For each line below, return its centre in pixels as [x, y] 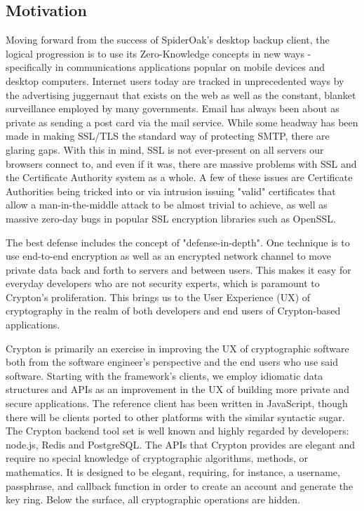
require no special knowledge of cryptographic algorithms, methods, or [157, 458]
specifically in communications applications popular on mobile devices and [165, 67]
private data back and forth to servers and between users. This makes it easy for [178, 269]
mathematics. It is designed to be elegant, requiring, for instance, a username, [173, 472]
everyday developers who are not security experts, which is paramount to [163, 283]
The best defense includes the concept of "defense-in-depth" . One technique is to [178, 242]
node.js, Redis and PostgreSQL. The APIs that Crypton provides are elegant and [180, 444]
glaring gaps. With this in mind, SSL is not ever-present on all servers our [165, 149]
